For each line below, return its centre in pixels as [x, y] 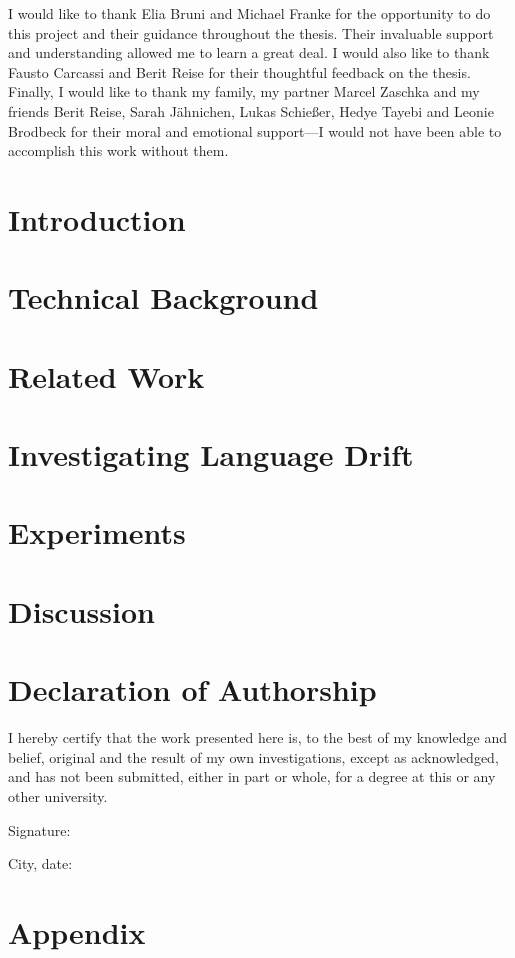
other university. [58, 795]
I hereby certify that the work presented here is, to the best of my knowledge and [257, 737]
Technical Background [163, 297]
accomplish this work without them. [118, 150]
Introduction [97, 218]
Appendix [77, 931]
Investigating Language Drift [211, 454]
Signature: [39, 829]
